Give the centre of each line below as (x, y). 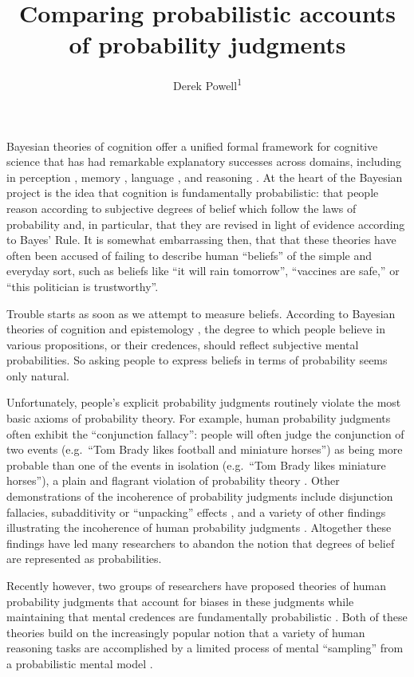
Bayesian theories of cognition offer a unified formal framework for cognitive (192, 146)
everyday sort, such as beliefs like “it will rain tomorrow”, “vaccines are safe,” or (203, 271)
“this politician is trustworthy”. (83, 286)
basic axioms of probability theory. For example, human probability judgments (199, 418)
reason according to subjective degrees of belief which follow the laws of (181, 208)
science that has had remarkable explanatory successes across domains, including (204, 161)
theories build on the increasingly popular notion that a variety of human (186, 632)
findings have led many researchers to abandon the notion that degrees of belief (201, 543)
